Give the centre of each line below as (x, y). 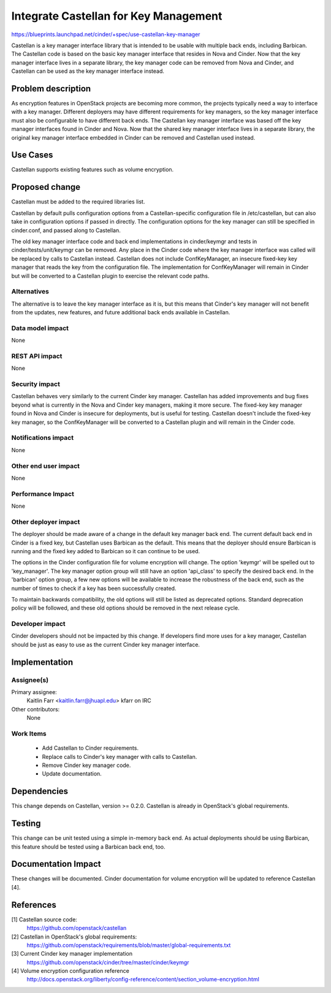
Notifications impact (42, 438)
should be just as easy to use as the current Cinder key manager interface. (106, 644)
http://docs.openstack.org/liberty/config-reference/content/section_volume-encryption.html (143, 980)
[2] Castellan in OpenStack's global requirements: (74, 937)
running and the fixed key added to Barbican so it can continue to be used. (106, 551)
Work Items (29, 733)
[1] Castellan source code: (44, 919)
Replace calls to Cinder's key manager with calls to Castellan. (120, 757)
